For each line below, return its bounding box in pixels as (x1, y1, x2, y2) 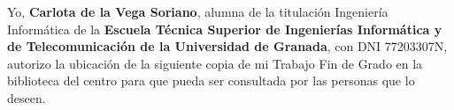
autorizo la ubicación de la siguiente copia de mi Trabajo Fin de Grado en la (7, 54, 423, 72)
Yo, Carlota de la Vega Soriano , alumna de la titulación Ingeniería (7, 3, 389, 20)
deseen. (7, 88, 46, 106)
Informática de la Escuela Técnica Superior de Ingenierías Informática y (7, 19, 442, 38)
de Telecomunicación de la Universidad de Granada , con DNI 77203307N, (7, 37, 448, 55)
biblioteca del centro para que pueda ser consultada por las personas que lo (7, 71, 415, 90)
